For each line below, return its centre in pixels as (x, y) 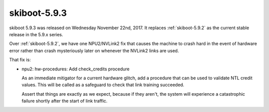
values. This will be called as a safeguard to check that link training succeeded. (103, 85)
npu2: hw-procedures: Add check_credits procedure (75, 69)
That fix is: (20, 60)
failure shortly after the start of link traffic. (65, 101)
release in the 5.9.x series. (36, 34)
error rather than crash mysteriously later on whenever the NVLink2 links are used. (94, 51)
